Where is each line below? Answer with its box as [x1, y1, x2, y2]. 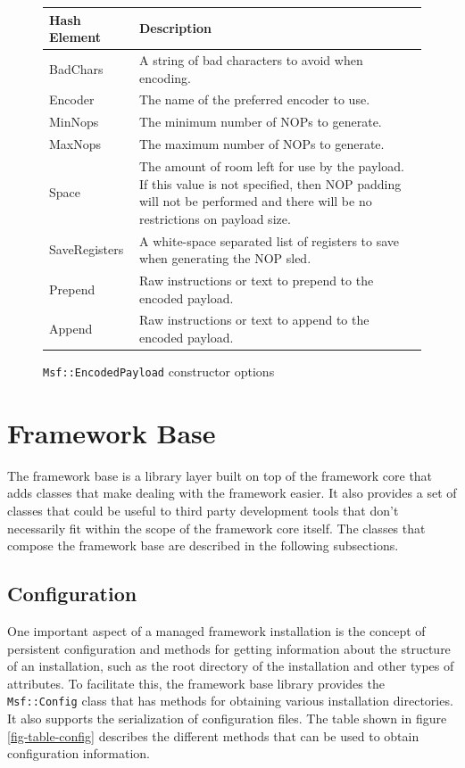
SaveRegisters [49, 240, 124, 259]
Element [49, 28, 101, 46]
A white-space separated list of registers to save [138, 231, 400, 250]
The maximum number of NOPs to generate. [138, 135, 385, 153]
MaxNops [49, 135, 102, 153]
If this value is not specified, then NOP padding [138, 174, 402, 193]
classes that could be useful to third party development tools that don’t [7, 501, 399, 520]
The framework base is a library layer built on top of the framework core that [7, 466, 433, 484]
